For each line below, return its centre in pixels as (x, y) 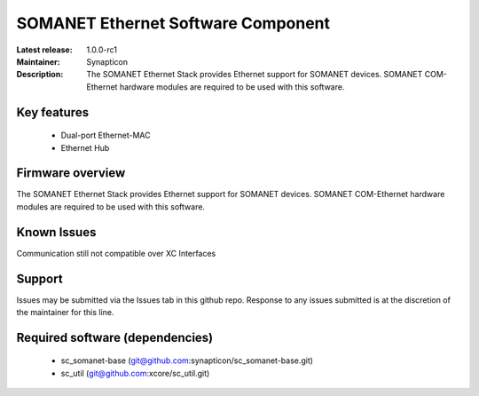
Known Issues (56, 232)
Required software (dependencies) (115, 337)
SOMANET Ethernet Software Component (173, 23)
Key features (52, 112)
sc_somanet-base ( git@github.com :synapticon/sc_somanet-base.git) (187, 360)
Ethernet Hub (85, 147)
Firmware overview (71, 173)
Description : (40, 75)
